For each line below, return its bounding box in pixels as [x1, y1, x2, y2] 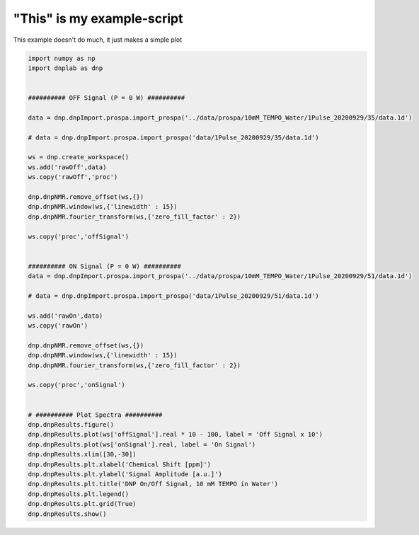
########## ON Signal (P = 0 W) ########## [28, 262, 182, 270]
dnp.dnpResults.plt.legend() [28, 490, 130, 498]
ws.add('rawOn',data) [28, 311, 103, 320]
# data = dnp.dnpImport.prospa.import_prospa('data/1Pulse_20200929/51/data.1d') [28, 292, 320, 300]
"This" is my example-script [13, 11, 183, 26]
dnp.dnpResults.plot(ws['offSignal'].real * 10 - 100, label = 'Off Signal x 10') [28, 430, 323, 439]
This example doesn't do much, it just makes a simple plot [13, 35, 183, 44]
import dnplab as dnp [28, 64, 103, 72]
